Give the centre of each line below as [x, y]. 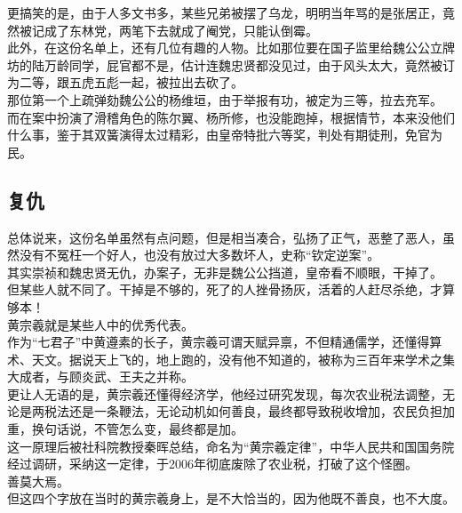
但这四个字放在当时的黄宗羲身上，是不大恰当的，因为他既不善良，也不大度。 [231, 498]
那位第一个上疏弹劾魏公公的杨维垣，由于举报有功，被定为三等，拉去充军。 [225, 99]
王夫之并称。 [156, 377]
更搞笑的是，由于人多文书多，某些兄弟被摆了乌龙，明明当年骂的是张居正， [225, 12]
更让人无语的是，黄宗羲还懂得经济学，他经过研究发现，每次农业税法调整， [225, 393]
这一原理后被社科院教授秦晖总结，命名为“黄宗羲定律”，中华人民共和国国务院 [231, 446]
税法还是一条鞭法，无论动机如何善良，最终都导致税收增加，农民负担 [243, 411]
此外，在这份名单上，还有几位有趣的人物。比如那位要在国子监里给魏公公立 [225, 48]
